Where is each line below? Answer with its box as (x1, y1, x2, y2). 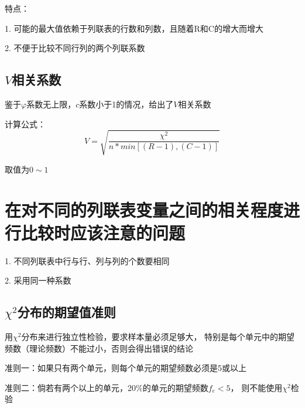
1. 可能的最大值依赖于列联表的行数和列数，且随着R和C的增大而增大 (5, 22, 263, 34)
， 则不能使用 (230, 381, 283, 393)
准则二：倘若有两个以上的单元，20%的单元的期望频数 (5, 381, 208, 393)
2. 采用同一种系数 (5, 274, 71, 286)
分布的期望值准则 (17, 303, 116, 321)
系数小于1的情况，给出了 (79, 97, 174, 110)
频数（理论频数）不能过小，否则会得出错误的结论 (5, 342, 193, 354)
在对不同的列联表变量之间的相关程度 (5, 197, 284, 221)
